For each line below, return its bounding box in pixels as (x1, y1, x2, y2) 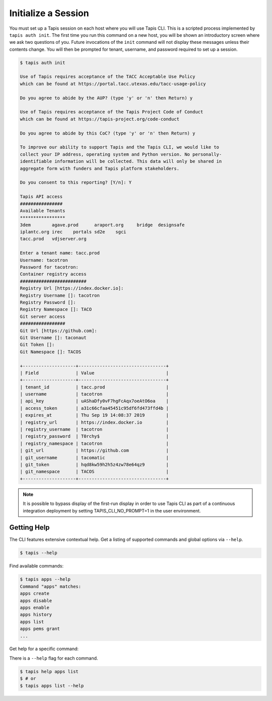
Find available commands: (9, 563, 64, 569)
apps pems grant (20, 626, 60, 632)
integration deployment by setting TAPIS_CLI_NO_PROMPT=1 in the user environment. (23, 507, 201, 514)
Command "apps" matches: (20, 584, 82, 589)
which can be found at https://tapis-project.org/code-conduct (20, 116, 180, 122)
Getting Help (9, 523, 50, 532)
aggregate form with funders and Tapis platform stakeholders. (20, 165, 180, 171)
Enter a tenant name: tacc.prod (20, 250, 100, 256)
